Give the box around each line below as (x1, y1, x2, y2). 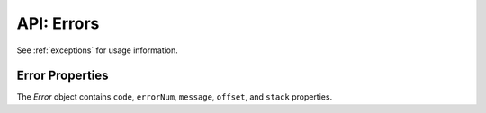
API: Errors (16, 13, 100, 33)
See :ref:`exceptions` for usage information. (16, 45, 179, 56)
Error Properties (16, 68, 109, 83)
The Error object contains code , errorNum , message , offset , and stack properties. (16, 91, 333, 102)
